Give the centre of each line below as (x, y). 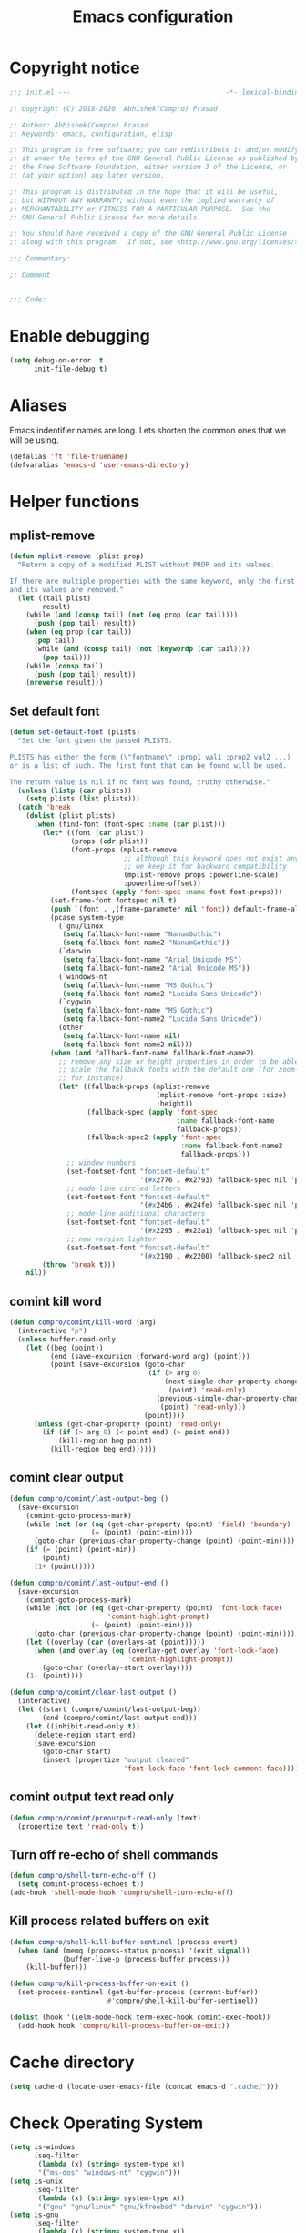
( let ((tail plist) (55, 598)
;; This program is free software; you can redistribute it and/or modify (154, 150)
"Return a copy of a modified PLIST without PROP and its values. (146, 565)
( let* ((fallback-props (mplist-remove (133, 1087)
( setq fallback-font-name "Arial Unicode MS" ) (153, 960)
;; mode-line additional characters (136, 1214)
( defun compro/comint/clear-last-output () (93, 1693)
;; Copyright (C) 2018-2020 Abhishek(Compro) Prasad (114, 108)
